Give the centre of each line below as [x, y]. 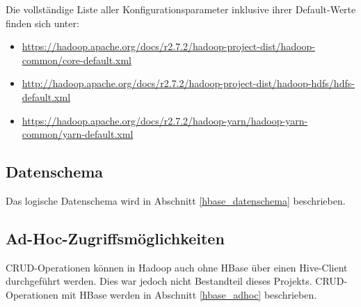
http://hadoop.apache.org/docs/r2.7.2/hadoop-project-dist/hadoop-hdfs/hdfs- [188, 83]
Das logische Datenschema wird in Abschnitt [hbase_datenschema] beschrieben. [176, 200]
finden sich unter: [42, 23]
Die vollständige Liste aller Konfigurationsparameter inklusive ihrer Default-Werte [181, 9]
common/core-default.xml [77, 60]
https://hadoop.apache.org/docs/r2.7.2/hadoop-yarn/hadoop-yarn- [165, 120]
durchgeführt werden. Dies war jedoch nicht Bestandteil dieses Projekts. [159, 281]
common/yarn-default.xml [78, 134]
